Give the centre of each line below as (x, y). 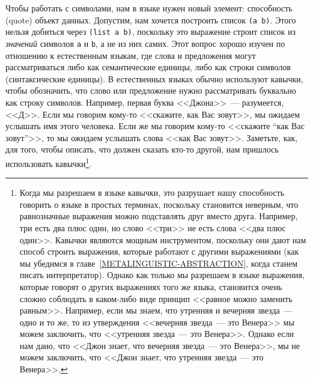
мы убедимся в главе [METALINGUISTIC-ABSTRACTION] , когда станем (159, 263)
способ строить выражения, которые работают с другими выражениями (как (159, 251)
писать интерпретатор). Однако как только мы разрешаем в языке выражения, (162, 275)
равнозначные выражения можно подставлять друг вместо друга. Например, (159, 216)
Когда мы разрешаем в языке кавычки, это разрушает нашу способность (152, 193)
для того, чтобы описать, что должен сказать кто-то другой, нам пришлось (142, 149)
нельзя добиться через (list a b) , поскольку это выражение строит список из (150, 32)
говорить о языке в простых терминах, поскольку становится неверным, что (159, 204)
